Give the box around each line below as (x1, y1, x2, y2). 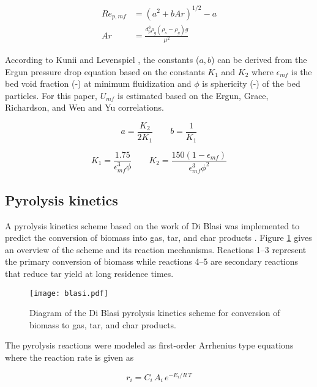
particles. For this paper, (5, 89, 97, 101)
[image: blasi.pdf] (29, 289, 108, 298)
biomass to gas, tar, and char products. (29, 318, 176, 331)
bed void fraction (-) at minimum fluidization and (5, 77, 192, 90)
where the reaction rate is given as (5, 350, 134, 363)
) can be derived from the (211, 53, 307, 66)
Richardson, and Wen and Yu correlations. (5, 101, 164, 114)
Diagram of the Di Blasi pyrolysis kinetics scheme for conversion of (29, 306, 280, 319)
